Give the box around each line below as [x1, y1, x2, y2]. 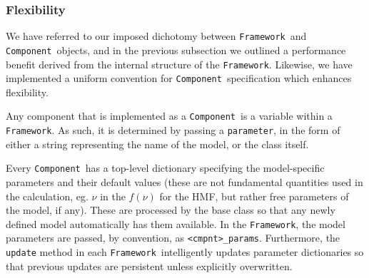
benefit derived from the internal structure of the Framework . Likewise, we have [6, 56, 353, 71]
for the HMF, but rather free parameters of [159, 188, 349, 203]
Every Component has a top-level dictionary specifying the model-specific [6, 160, 325, 175]
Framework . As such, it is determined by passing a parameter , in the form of [6, 123, 340, 138]
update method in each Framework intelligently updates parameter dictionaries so [6, 244, 364, 259]
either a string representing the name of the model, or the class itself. [6, 136, 309, 151]
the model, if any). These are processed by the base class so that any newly [6, 202, 335, 217]
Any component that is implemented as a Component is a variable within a [6, 108, 333, 123]
